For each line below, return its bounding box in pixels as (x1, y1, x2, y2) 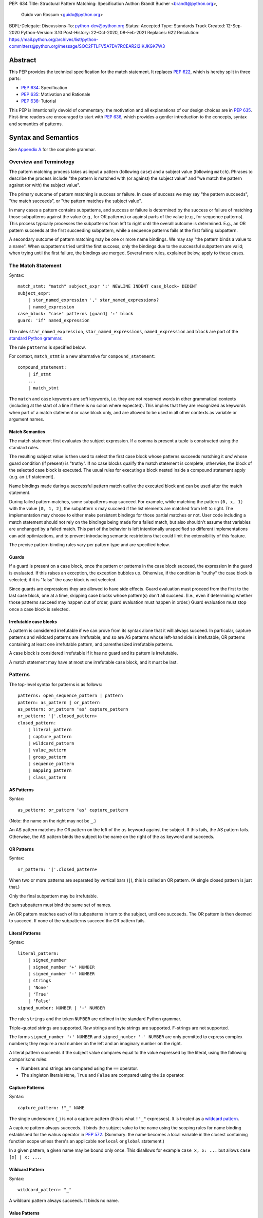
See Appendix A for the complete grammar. (9, 146, 96, 152)
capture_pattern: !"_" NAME (18, 1105, 85, 1110)
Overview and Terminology (9, 158, 75, 165)
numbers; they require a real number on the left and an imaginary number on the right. (9, 1041, 182, 1047)
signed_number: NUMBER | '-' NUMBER (18, 1005, 105, 1010)
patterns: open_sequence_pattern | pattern (18, 693, 123, 699)
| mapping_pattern (27, 768, 72, 773)
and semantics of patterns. (9, 121, 63, 127)
